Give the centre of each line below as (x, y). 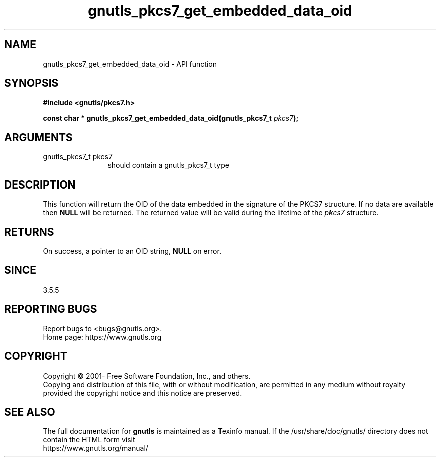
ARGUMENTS (38, 137)
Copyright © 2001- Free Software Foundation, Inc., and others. (147, 376)
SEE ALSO (30, 412)
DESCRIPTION (40, 185)
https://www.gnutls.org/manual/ (95, 448)
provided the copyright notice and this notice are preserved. (142, 393)
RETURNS (29, 232)
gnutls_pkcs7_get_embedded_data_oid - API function (130, 64)
